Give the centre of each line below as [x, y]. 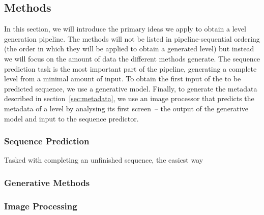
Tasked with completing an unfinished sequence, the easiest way [104, 160]
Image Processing [41, 206]
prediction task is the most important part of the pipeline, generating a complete [130, 68]
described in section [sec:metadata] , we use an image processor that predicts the [129, 98]
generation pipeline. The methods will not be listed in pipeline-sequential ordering [132, 38]
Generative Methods [47, 182]
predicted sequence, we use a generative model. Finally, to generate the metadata [131, 88]
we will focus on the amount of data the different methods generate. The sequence [132, 58]
